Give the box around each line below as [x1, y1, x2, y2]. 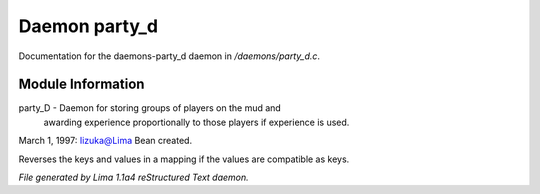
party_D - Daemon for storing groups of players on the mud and [18, 102, 282, 114]
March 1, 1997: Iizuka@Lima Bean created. [18, 135, 193, 147]
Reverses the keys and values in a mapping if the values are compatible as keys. [18, 153, 350, 165]
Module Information [18, 76, 145, 93]
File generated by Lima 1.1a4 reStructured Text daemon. [18, 171, 249, 184]
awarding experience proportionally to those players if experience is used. [43, 116, 350, 128]
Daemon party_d [18, 15, 159, 37]
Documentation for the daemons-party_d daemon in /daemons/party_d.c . [18, 50, 320, 62]
